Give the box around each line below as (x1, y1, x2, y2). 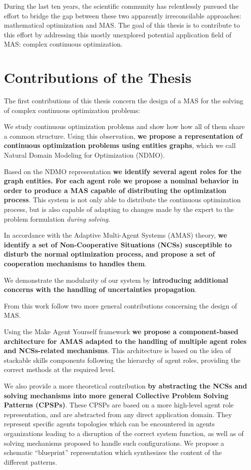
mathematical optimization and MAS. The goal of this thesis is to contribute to (4, 20, 240, 30)
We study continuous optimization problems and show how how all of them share (4, 121, 245, 131)
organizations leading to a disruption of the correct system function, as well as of (4, 428, 244, 438)
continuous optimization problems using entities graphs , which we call (4, 140, 236, 150)
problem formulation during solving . (4, 213, 110, 224)
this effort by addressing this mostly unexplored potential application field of (4, 29, 232, 39)
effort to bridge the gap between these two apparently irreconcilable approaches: (4, 10, 241, 20)
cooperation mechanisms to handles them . (4, 259, 147, 268)
